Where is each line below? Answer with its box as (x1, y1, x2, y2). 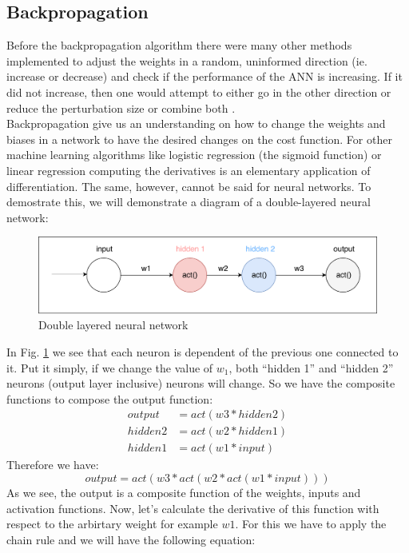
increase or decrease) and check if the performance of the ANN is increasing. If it (6, 68, 403, 85)
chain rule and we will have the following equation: (6, 531, 256, 547)
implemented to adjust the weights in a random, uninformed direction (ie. (6, 52, 367, 69)
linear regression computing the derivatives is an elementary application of (6, 161, 371, 178)
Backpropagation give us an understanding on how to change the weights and (6, 115, 386, 132)
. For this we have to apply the (235, 515, 387, 532)
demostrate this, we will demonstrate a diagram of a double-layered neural (6, 193, 371, 210)
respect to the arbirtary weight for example (6, 515, 218, 532)
